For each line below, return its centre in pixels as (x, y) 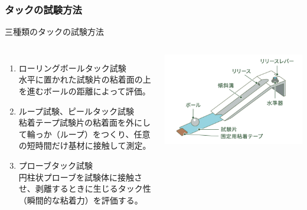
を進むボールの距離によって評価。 (84, 91)
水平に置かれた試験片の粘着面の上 (85, 79)
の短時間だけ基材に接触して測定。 (85, 145)
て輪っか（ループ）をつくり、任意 (84, 134)
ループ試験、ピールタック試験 (76, 111)
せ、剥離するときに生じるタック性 (85, 188)
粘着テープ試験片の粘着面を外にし (84, 122)
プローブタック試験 (55, 165)
